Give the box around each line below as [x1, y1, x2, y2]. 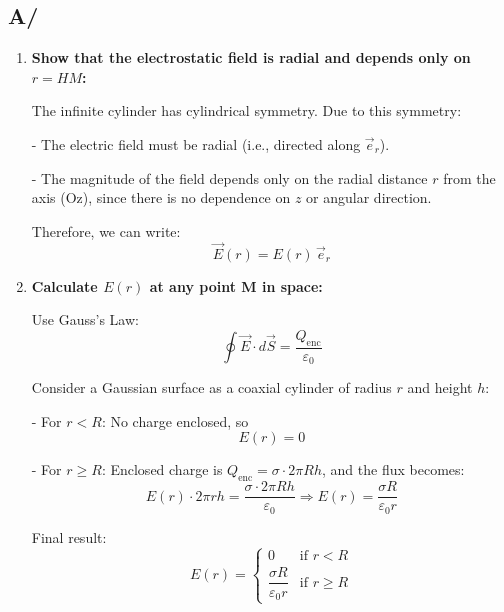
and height [407, 377, 473, 398]
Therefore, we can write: [31, 220, 181, 241]
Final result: [31, 526, 107, 547]
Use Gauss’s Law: [31, 309, 139, 330]
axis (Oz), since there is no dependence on [31, 187, 291, 208]
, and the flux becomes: [322, 459, 465, 480]
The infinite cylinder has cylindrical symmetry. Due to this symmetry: [31, 100, 462, 121]
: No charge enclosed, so [101, 410, 249, 431]
